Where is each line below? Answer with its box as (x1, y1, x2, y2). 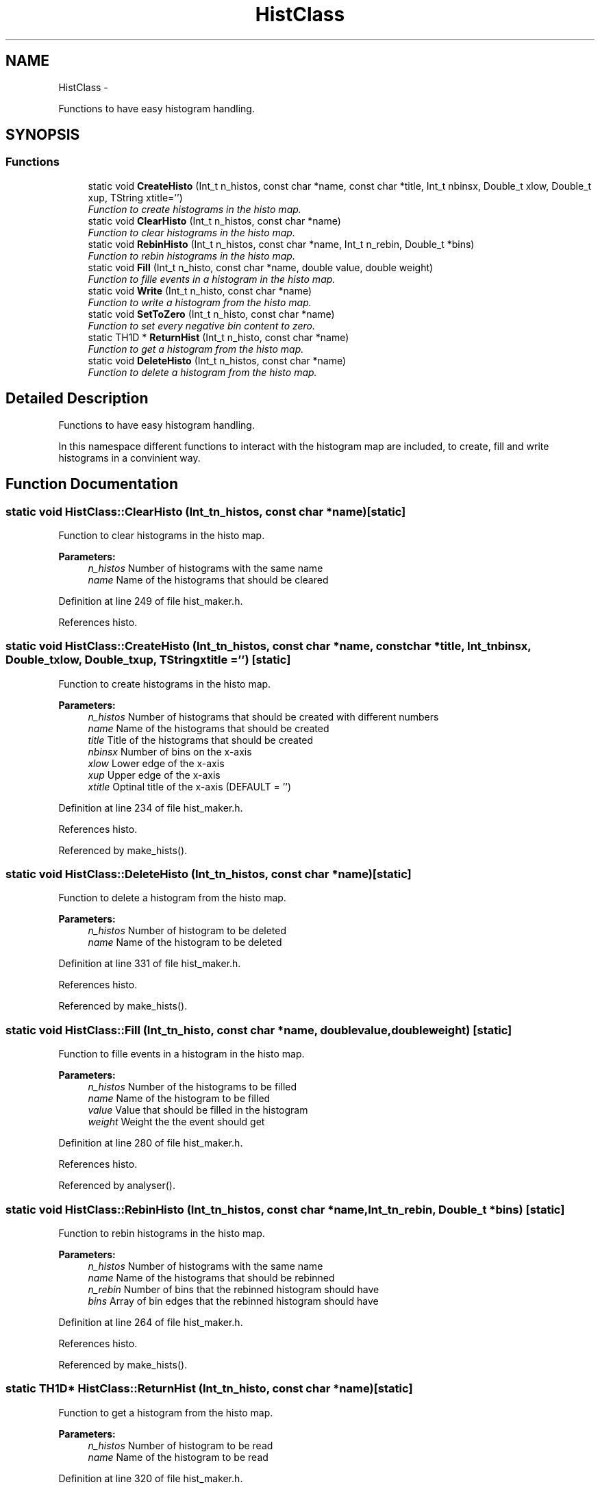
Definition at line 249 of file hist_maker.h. (58, 595, 243, 607)
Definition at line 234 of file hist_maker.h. (58, 801, 243, 814)
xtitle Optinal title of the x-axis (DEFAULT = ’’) (88, 780, 292, 792)
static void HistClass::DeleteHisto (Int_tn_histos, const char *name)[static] (5, 867, 412, 881)
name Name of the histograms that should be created (88, 722, 329, 734)
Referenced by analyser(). (58, 1179, 175, 1192)
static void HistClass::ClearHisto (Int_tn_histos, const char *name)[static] (5, 504, 406, 518)
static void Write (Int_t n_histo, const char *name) (88, 284, 312, 297)
